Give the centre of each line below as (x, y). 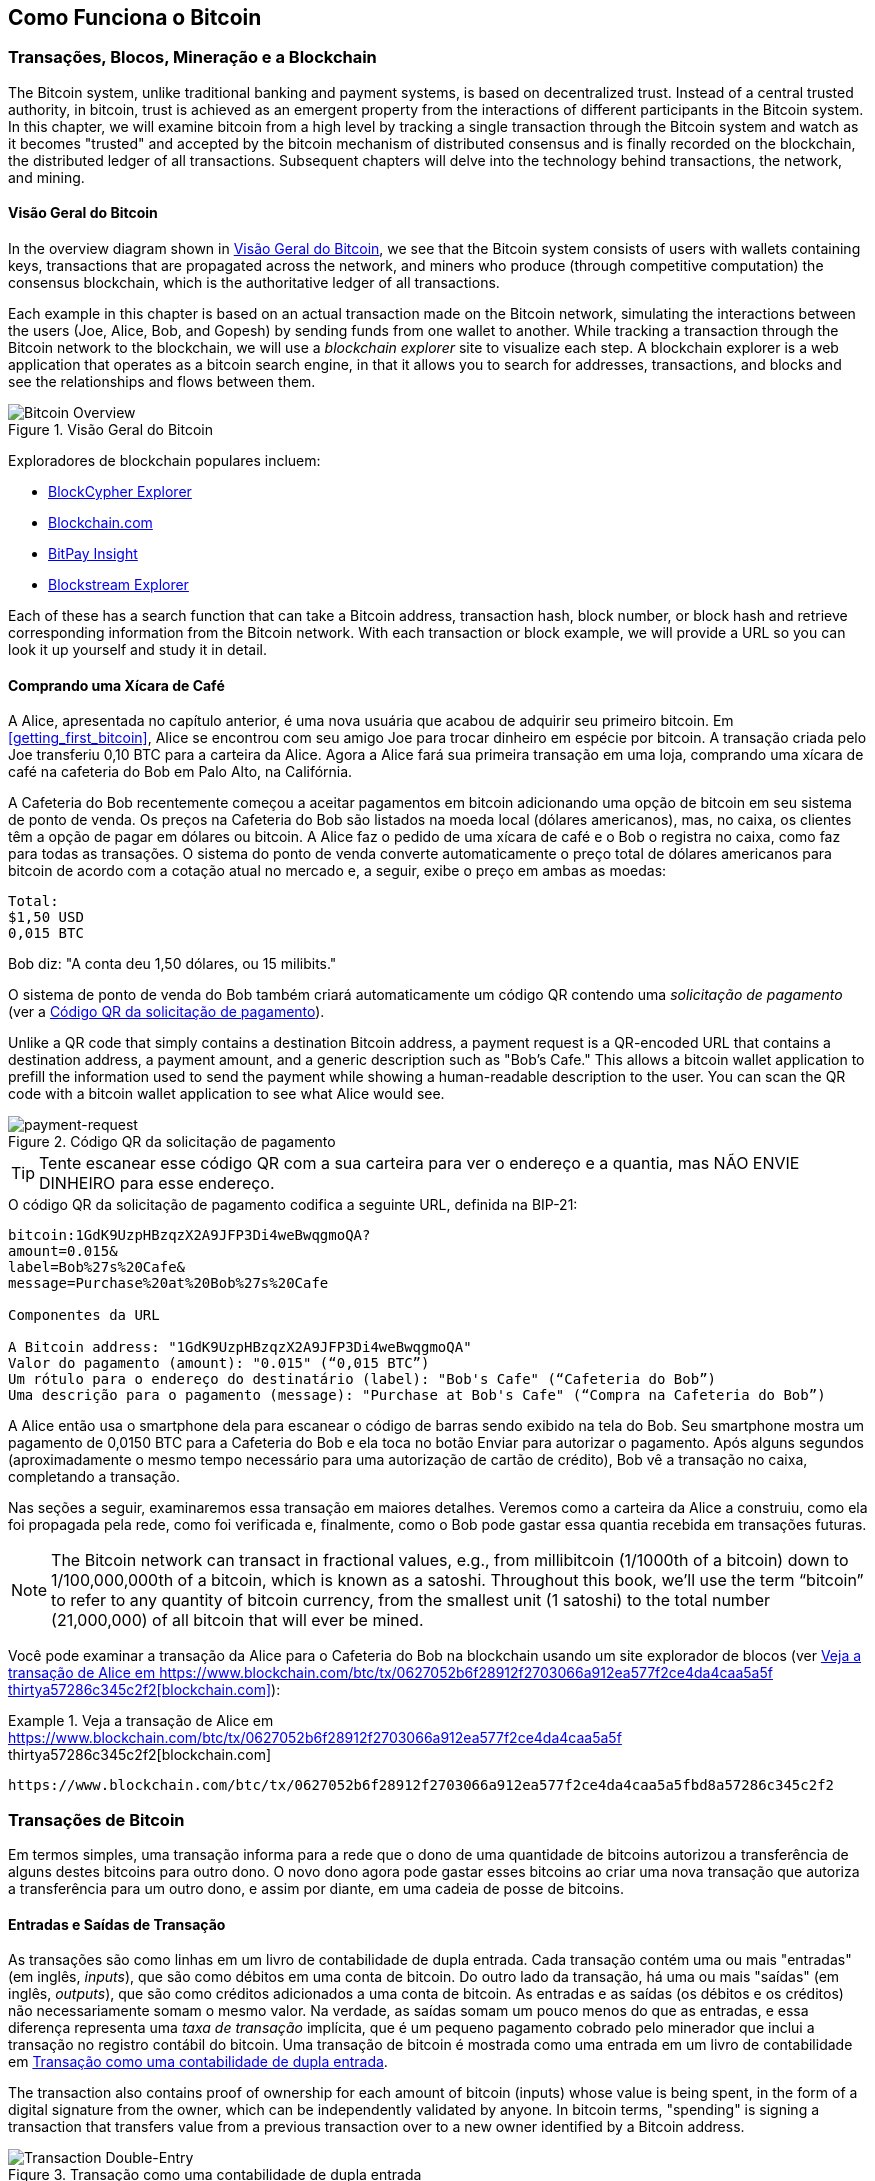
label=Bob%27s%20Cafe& (97, 1267)
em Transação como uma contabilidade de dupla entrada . (198, 2062)
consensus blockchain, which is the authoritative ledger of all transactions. (254, 283)
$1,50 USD (46, 917)
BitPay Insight (93, 554)
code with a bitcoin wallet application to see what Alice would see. (226, 1094)
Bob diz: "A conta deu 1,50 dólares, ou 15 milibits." (172, 964)
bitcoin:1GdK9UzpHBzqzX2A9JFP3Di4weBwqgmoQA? (189, 1235)
